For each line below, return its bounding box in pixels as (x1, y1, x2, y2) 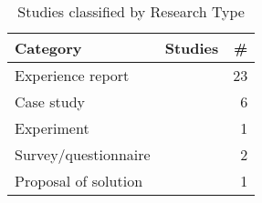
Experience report (15, 65, 130, 86)
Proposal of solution (15, 170, 143, 191)
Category (15, 37, 82, 58)
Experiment (15, 117, 89, 138)
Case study (15, 91, 86, 112)
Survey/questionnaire (15, 144, 151, 165)
